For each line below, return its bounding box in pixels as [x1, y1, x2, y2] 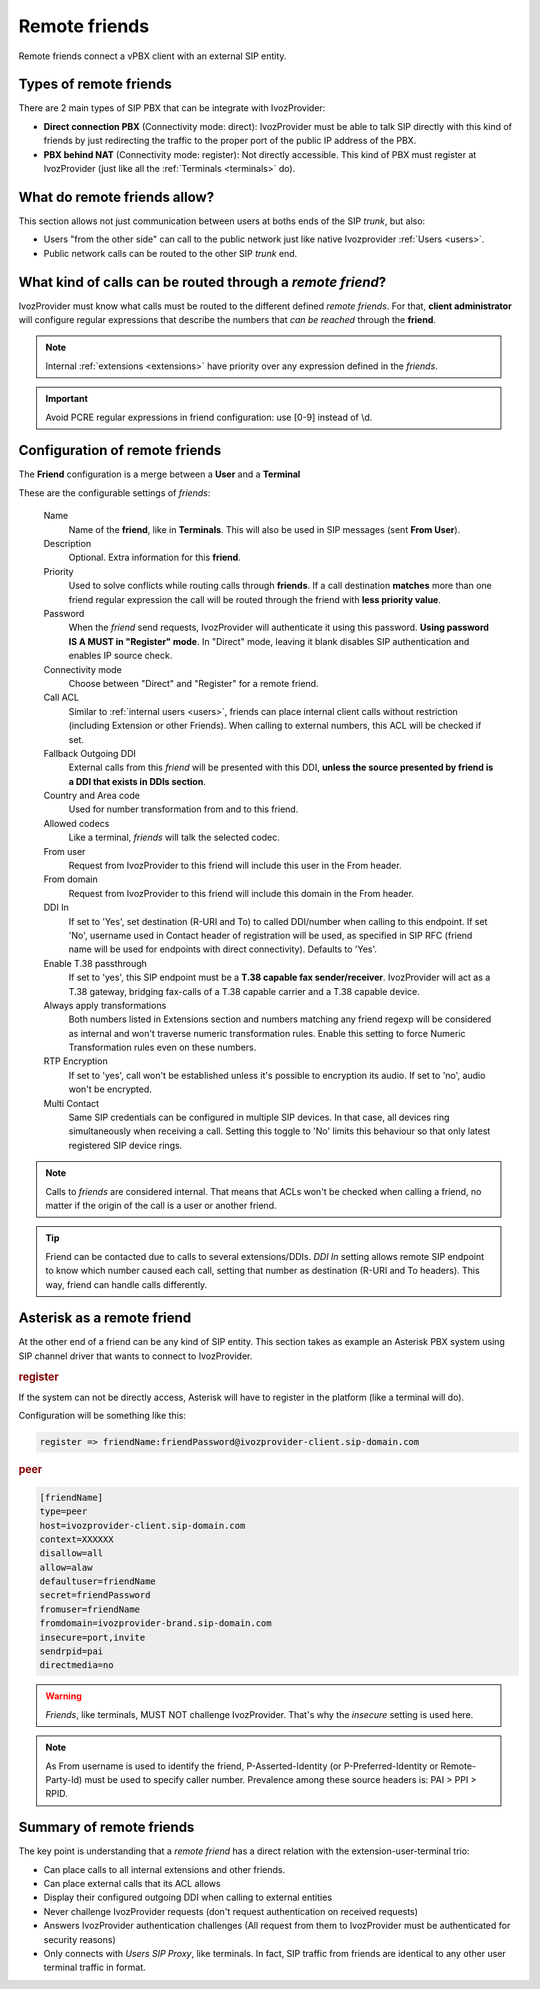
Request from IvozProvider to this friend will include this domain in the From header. [68, 887, 415, 899]
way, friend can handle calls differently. [45, 1278, 208, 1290]
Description [43, 538, 92, 550]
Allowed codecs [43, 817, 110, 829]
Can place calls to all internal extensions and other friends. [43, 1863, 285, 1875]
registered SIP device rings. [68, 1139, 183, 1151]
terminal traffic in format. [43, 1961, 147, 1974]
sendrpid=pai [39, 1646, 104, 1657]
